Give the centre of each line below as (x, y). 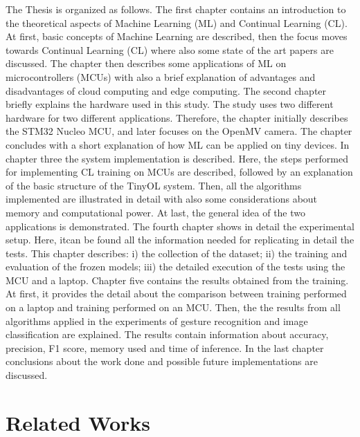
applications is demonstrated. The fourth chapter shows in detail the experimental (180, 226)
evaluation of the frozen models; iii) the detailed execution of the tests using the (175, 267)
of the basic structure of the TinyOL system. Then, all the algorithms (154, 185)
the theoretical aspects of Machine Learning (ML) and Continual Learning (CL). (177, 22)
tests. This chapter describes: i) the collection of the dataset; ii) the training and (177, 253)
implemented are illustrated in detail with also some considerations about (162, 199)
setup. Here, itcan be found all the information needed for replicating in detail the (180, 240)
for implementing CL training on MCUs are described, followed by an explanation (179, 172)
